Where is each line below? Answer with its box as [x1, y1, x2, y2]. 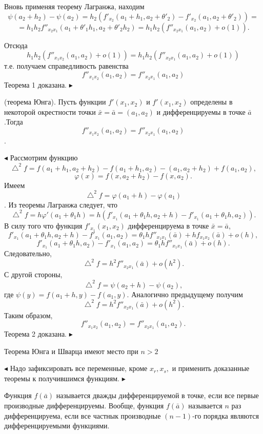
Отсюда [4, 39, 28, 50]
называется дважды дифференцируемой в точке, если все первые [56, 390, 259, 401]
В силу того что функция [4, 220, 83, 231]
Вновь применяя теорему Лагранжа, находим [4, 1, 145, 11]
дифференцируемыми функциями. [4, 420, 110, 431]
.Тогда [4, 116, 23, 127]
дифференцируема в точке [128, 220, 209, 231]
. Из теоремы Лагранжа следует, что [4, 199, 118, 210]
